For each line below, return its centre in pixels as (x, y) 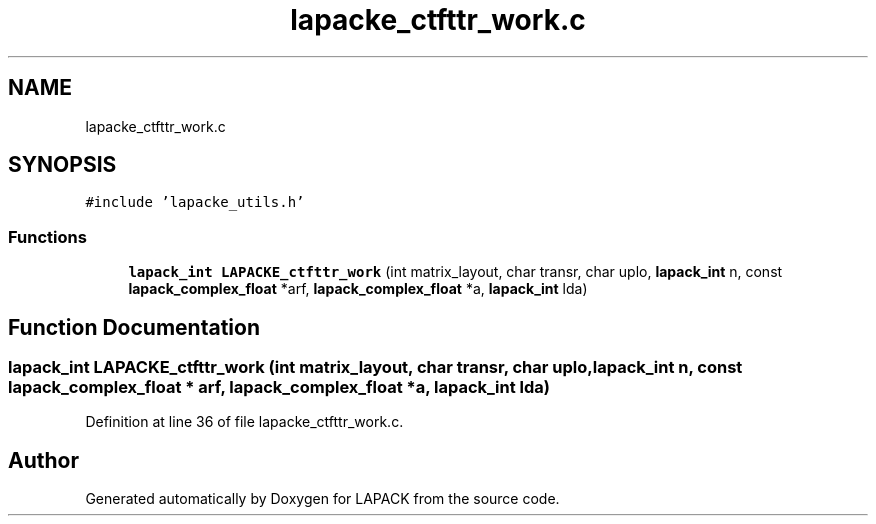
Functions (47, 236)
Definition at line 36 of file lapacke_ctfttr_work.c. (244, 422)
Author (43, 460)
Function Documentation (134, 327)
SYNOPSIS (62, 165)
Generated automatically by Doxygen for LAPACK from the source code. (322, 499)
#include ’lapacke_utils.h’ (195, 202)
